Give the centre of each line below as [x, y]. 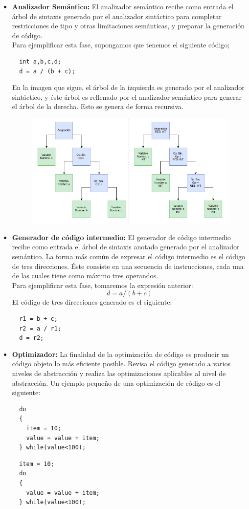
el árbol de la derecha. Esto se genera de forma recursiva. [98, 106]
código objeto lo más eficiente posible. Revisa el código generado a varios [121, 364]
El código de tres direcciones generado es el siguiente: [92, 302]
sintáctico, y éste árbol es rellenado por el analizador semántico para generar [127, 97]
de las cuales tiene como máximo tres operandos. [85, 276]
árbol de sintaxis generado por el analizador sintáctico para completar [117, 16]
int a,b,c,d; [40, 61]
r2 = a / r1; [40, 328]
